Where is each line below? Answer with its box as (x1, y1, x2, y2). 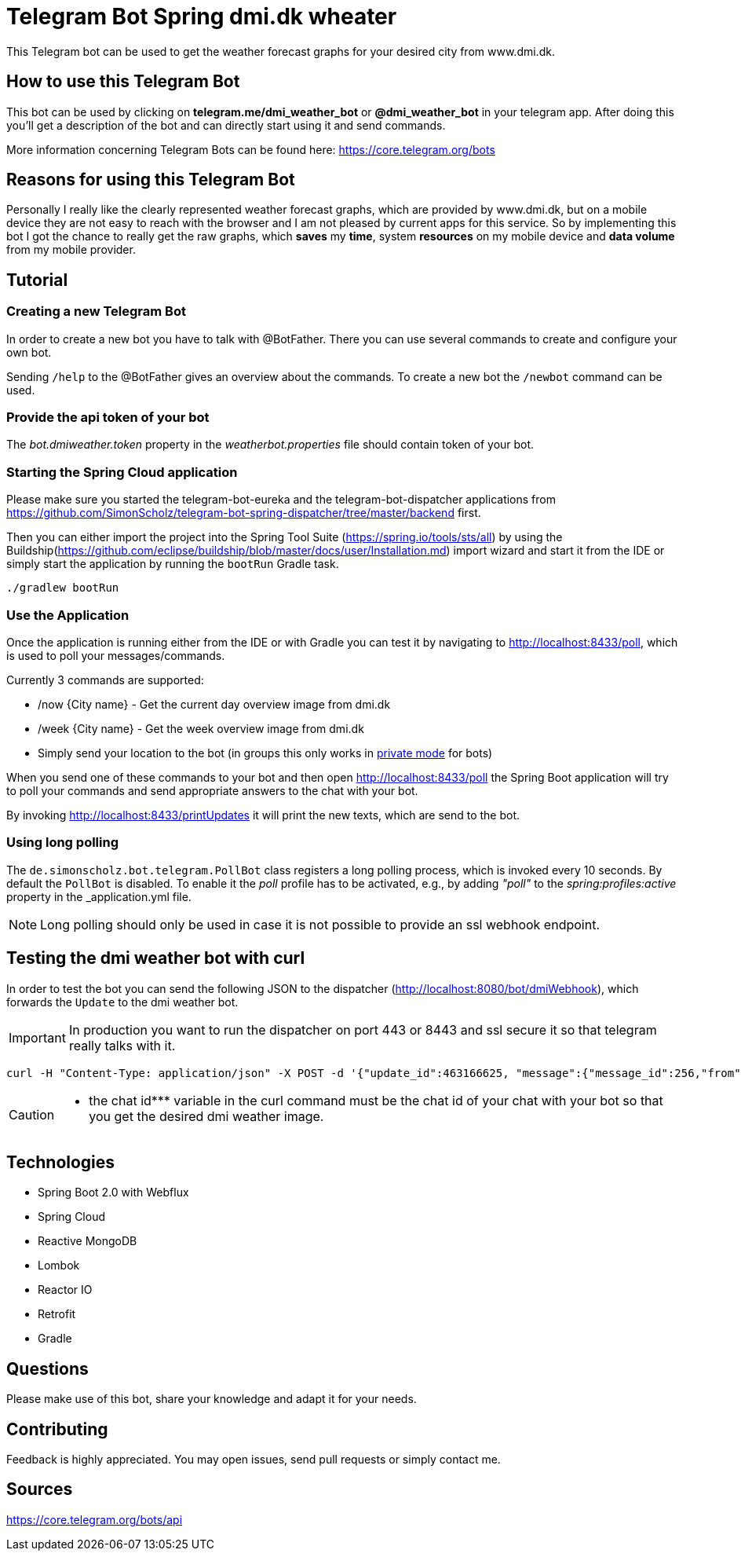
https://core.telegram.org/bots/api (6, 1512, 183, 1526)
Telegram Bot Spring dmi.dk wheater (6, 3, 397, 30)
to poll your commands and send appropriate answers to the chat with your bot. (6, 783, 418, 797)
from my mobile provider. (6, 243, 136, 257)
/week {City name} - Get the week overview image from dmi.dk (38, 721, 364, 735)
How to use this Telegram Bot (6, 71, 240, 92)
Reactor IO (38, 1283, 93, 1297)
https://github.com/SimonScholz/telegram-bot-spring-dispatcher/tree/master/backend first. (6, 506, 481, 520)
